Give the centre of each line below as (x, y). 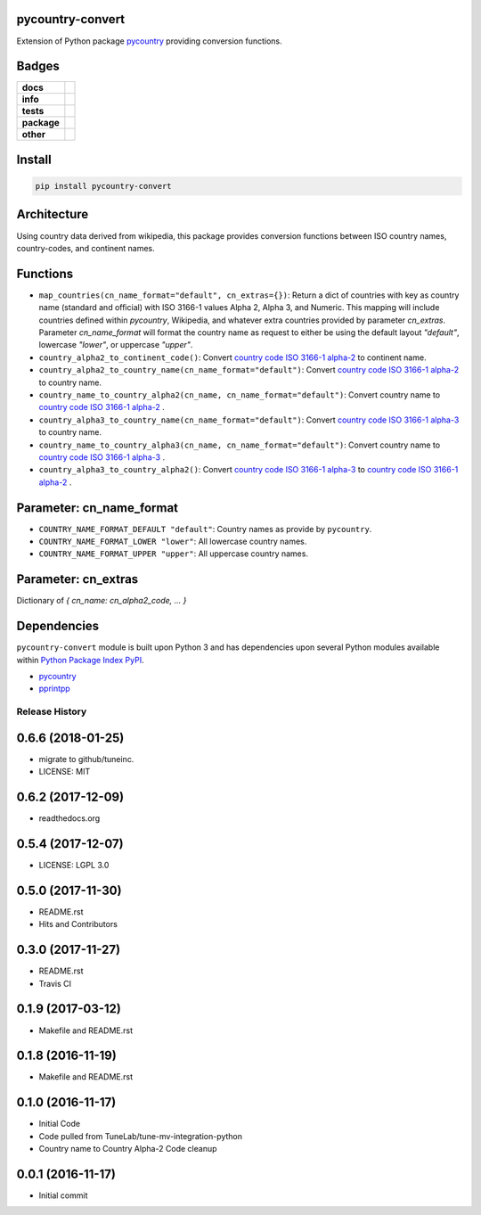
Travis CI (55, 983)
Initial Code (59, 1124)
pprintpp (54, 689)
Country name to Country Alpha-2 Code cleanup (128, 1149)
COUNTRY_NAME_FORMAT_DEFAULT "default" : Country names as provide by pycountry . (205, 529)
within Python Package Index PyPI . (80, 660)
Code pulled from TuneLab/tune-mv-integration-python (141, 1136)
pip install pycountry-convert (104, 186)
